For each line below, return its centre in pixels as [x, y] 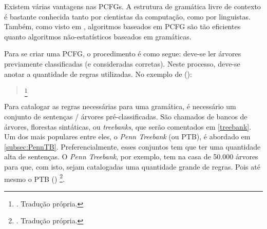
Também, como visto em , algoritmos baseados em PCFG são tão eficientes [122, 26]
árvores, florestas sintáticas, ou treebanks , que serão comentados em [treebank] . [128, 126]
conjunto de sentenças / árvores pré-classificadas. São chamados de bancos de [126, 117]
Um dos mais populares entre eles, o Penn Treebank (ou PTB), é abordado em [127, 137]
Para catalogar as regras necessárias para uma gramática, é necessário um [120, 106]
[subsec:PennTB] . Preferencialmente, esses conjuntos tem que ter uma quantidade [132, 146]
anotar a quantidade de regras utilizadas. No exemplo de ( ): [98, 74]
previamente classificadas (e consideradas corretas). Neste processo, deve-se [122, 63]
